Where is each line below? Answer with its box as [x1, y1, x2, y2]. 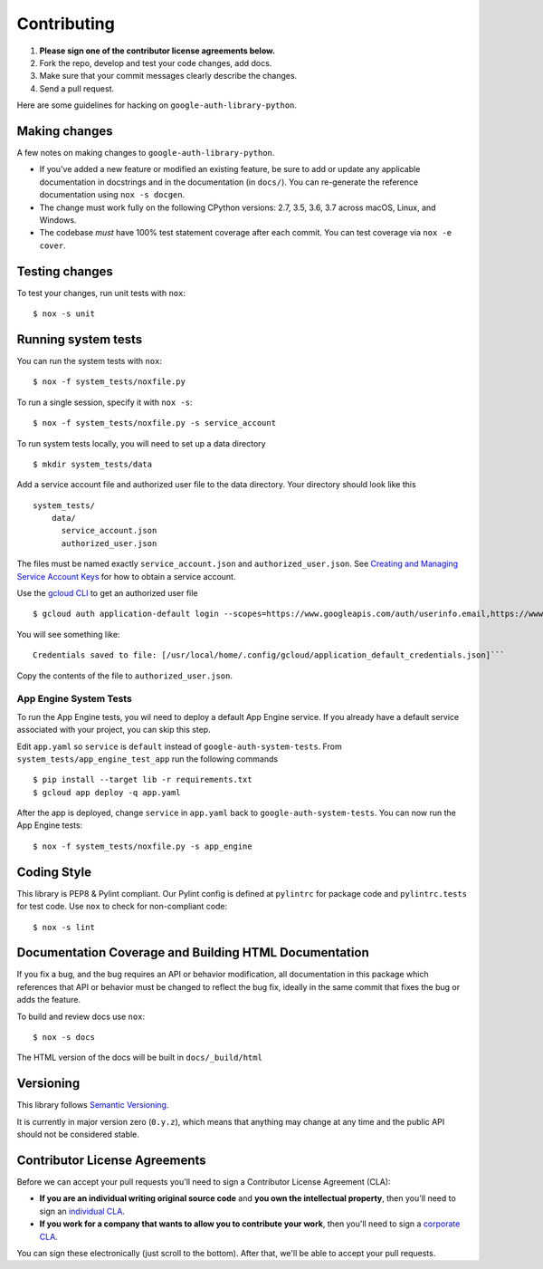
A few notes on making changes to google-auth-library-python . [16, 148, 275, 159]
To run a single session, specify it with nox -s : [16, 397, 193, 408]
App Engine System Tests [16, 693, 133, 706]
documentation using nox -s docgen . [39, 189, 186, 200]
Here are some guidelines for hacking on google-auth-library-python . [16, 100, 298, 111]
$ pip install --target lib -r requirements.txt [33, 774, 252, 785]
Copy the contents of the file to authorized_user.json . [16, 670, 233, 681]
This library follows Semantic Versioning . [16, 1100, 169, 1110]
